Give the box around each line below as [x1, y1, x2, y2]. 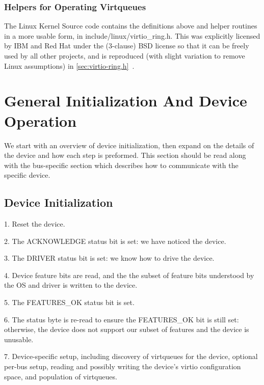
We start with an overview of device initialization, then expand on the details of [4, 140, 254, 150]
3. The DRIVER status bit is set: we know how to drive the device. [4, 253, 215, 263]
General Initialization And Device [4, 90, 247, 111]
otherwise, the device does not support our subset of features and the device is [4, 324, 249, 335]
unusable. [4, 334, 34, 344]
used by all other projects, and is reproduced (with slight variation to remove [4, 50, 245, 61]
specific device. [4, 170, 50, 180]
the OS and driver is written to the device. [4, 280, 138, 290]
